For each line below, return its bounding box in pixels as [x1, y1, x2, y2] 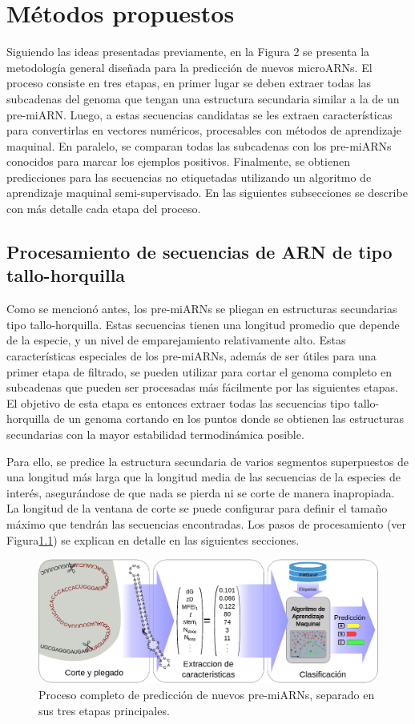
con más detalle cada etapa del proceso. [6, 200, 201, 217]
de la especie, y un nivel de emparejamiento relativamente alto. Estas [6, 332, 346, 348]
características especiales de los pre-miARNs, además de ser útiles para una [6, 348, 377, 364]
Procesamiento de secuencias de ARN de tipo [6, 239, 393, 264]
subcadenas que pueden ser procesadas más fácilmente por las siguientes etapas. [6, 379, 398, 396]
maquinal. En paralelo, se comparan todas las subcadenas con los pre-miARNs [6, 137, 392, 154]
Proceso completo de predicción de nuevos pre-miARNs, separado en [38, 686, 375, 703]
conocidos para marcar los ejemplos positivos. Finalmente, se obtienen [6, 153, 350, 170]
